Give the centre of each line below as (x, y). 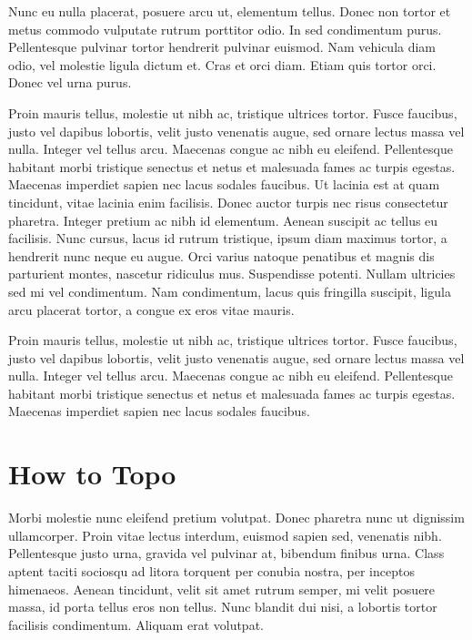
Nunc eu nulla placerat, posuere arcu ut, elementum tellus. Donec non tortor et (230, 11)
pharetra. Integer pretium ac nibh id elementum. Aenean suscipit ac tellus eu (223, 220)
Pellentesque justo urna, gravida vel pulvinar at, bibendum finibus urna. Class (226, 553)
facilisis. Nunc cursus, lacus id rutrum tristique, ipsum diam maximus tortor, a (228, 238)
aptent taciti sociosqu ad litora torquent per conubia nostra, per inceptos (211, 570)
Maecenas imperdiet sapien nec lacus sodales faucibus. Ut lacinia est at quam (224, 184)
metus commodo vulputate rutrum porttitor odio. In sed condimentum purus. (225, 29)
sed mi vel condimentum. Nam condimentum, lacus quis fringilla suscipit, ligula (230, 291)
